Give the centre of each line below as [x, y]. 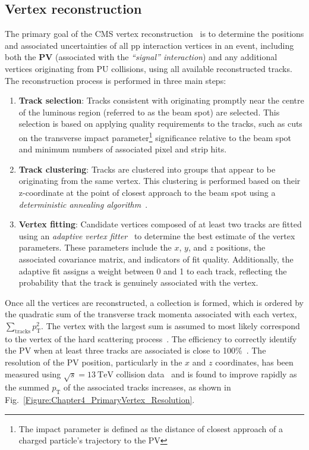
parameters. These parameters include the [95, 247]
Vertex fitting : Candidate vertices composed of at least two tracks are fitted [160, 224]
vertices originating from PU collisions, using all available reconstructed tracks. [149, 68]
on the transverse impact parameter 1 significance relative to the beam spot [155, 136]
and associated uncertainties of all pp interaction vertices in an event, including [149, 45]
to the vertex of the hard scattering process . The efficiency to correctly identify [151, 338]
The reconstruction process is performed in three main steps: [116, 80]
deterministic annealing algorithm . [83, 204]
